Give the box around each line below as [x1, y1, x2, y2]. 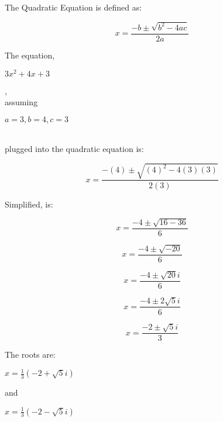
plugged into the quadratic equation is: [5, 143, 144, 155]
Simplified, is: [5, 198, 53, 210]
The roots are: [5, 348, 56, 361]
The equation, [5, 49, 55, 61]
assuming [5, 96, 38, 108]
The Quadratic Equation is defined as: [5, 1, 142, 13]
